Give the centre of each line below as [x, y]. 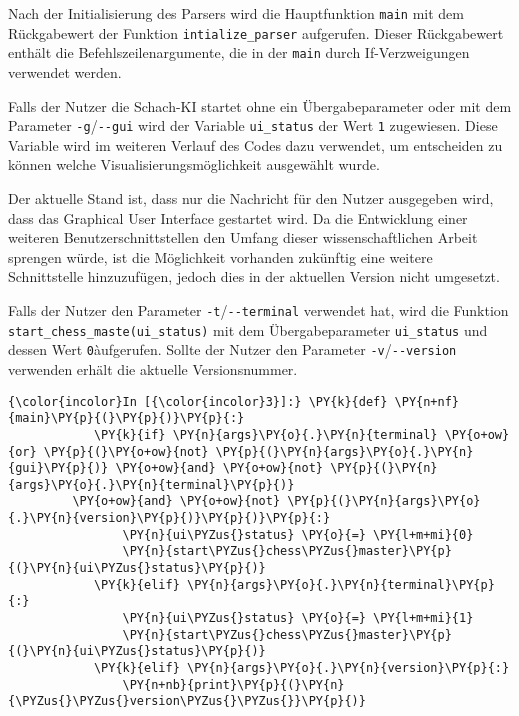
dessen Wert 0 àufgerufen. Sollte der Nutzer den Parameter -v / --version [232, 349]
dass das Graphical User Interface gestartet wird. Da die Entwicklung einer [238, 217]
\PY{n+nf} [427, 401]
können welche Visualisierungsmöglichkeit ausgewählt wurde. [194, 164]
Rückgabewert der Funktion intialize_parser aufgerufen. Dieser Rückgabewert [256, 32]
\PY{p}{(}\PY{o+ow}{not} [126, 451]
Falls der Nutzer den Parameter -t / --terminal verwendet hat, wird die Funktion [258, 309]
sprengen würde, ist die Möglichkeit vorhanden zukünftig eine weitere [220, 256]
